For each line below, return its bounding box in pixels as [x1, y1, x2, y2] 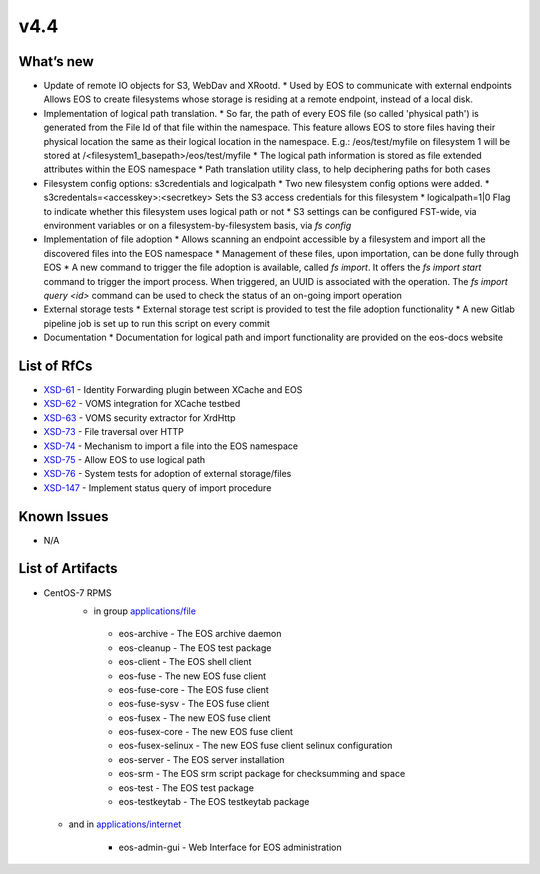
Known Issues [18, 508, 109, 525]
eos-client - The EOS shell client [118, 656, 252, 668]
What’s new [18, 53, 94, 70]
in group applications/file [93, 605, 197, 617]
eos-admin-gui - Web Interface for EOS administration [118, 841, 342, 853]
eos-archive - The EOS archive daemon [118, 628, 282, 640]
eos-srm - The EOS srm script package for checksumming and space [118, 768, 406, 780]
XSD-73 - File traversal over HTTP [43, 426, 185, 438]
